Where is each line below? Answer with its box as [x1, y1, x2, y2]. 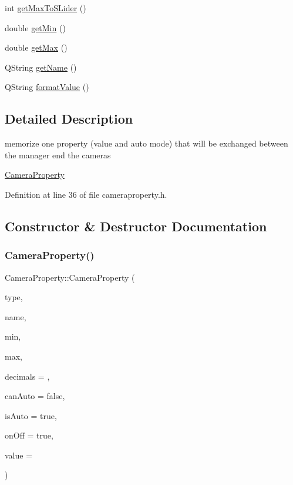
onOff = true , [5, 429, 53, 441]
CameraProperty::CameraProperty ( [5, 271, 135, 283]
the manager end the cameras [5, 148, 111, 161]
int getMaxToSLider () [5, 2, 86, 14]
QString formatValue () [5, 81, 89, 93]
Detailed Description [5, 109, 133, 128]
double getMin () [5, 21, 66, 34]
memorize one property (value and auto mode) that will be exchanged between [5, 137, 288, 150]
